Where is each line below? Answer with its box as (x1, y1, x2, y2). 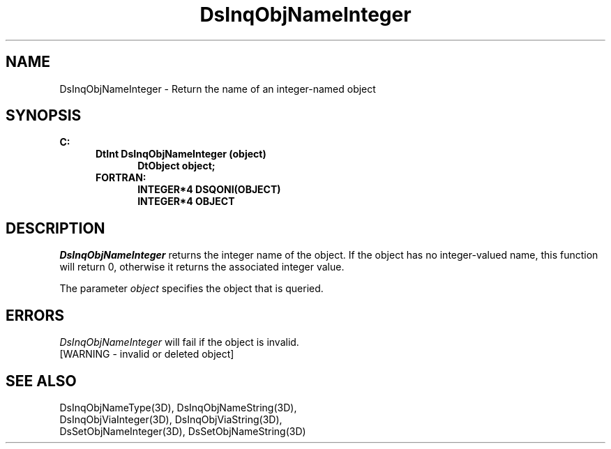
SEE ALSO (6, 372, 77, 390)
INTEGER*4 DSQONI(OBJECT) (137, 183, 281, 196)
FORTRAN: (96, 172, 146, 184)
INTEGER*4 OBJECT (137, 195, 235, 208)
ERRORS (6, 306, 65, 324)
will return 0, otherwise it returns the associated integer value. (59, 261, 345, 273)
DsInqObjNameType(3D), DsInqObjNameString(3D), (59, 401, 297, 413)
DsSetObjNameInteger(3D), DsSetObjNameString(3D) (59, 425, 306, 437)
